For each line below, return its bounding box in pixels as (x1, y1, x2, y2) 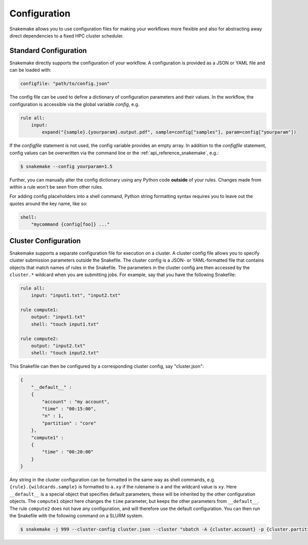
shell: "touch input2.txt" (31, 350, 100, 356)
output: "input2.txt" (31, 343, 86, 349)
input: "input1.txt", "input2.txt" (31, 293, 121, 298)
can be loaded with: (9, 67, 51, 73)
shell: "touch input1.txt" (31, 321, 100, 327)
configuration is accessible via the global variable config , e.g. (9, 101, 140, 107)
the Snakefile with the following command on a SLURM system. (9, 513, 144, 519)
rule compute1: (20, 307, 59, 313)
